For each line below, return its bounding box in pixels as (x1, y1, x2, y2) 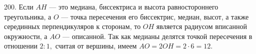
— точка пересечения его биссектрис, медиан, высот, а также (61, 11, 249, 21)
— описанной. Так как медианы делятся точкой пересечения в (62, 30, 252, 41)
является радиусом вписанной (156, 21, 247, 31)
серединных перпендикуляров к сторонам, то (4, 21, 141, 31)
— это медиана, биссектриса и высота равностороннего (49, 1, 218, 11)
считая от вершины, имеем (55, 40, 137, 51)
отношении (4, 40, 37, 51)
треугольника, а (4, 11, 51, 21)
